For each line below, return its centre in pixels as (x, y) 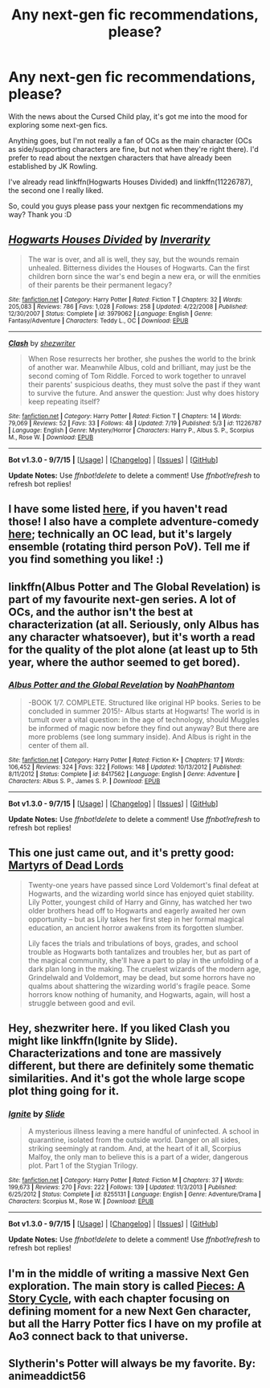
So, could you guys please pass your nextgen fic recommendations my (126, 206)
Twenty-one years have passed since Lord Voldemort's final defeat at (143, 885)
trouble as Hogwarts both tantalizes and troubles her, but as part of (139, 951)
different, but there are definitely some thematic (131, 1066)
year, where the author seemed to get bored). (125, 662)
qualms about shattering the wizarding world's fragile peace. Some (139, 986)
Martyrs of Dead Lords (66, 866)
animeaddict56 (47, 1376)
